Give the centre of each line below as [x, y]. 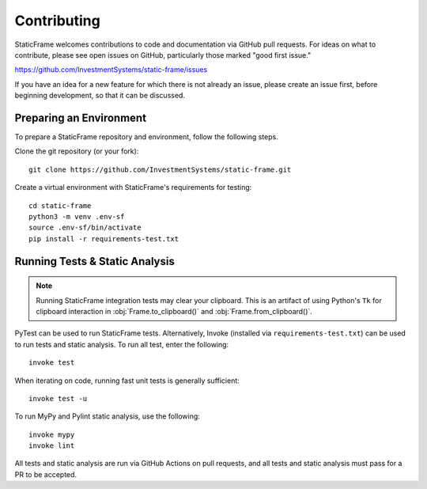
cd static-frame [60, 205]
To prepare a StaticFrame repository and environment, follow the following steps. [146, 137]
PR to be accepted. [46, 474]
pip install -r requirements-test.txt [104, 239]
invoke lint [52, 446]
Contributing [57, 21]
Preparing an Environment [80, 118]
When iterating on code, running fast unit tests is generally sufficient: [127, 381]
